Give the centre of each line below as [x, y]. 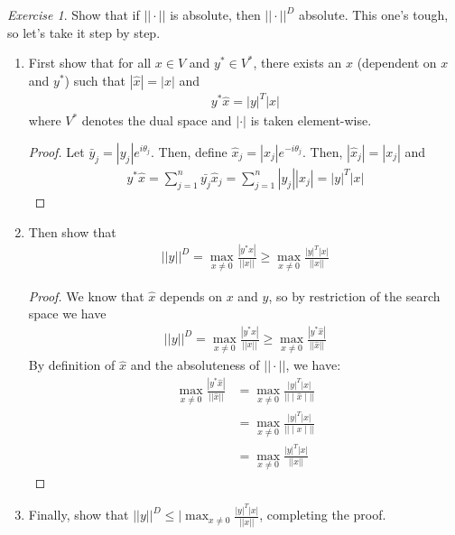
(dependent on [397, 63]
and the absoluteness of [195, 365]
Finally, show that [79, 515]
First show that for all [90, 63]
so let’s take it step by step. [84, 32]
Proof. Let [56, 151]
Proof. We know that [86, 295]
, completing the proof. [323, 515]
